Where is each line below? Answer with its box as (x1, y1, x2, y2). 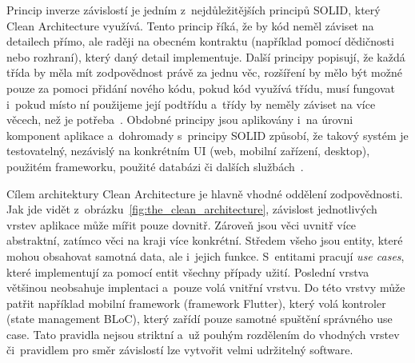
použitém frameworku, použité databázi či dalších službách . (6, 158, 304, 174)
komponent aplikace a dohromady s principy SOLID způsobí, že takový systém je (6, 126, 409, 143)
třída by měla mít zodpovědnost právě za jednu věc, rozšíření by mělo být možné (6, 64, 402, 81)
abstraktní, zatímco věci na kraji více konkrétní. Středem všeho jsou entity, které (6, 232, 403, 249)
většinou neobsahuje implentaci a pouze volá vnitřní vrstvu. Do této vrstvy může (6, 279, 405, 296)
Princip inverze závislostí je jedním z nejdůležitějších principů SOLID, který (6, 2, 381, 18)
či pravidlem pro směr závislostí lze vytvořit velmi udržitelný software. (6, 341, 353, 358)
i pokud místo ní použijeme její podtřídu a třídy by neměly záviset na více (6, 95, 376, 112)
